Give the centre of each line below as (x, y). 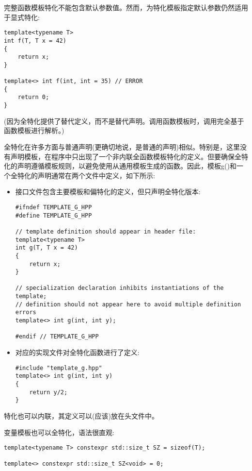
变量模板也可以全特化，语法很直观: (59, 432)
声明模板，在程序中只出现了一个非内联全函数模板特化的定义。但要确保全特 (129, 156)
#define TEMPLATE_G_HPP (54, 215)
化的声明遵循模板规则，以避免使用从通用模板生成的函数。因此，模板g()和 (120, 166)
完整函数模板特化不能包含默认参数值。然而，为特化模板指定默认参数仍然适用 (126, 7)
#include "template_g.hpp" (59, 368)
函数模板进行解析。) (34, 130)
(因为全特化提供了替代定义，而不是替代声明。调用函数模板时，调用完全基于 (124, 121)
